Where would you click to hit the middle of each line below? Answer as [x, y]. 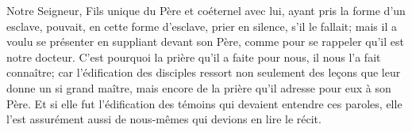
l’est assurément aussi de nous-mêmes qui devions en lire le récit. [164, 119]
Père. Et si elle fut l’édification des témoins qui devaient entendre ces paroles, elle [204, 103]
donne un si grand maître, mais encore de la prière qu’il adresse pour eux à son [199, 87]
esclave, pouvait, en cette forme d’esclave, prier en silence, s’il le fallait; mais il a [202, 26]
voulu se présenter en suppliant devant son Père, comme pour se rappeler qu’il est [205, 41]
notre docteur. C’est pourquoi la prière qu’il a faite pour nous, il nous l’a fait [194, 57]
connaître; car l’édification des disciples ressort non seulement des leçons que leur [204, 72]
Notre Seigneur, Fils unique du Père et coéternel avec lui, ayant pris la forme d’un [206, 10]
